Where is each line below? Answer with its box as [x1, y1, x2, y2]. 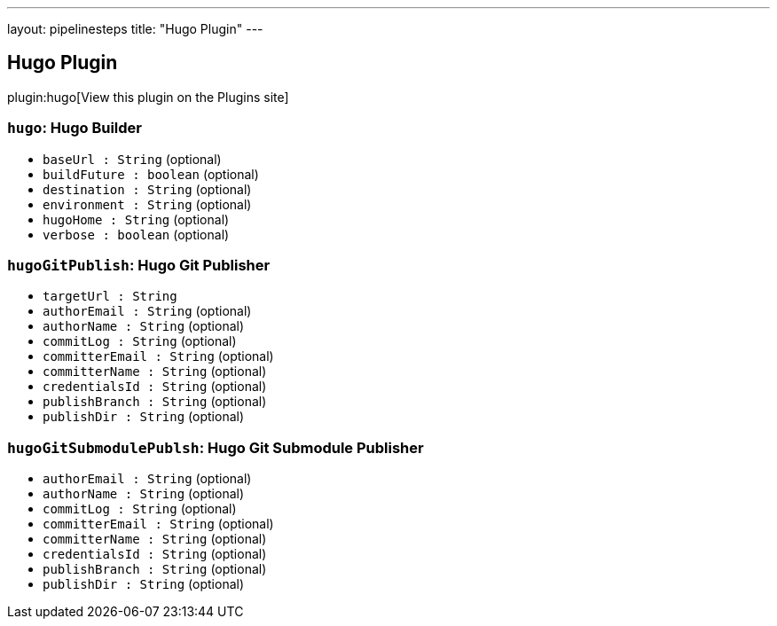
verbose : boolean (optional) [43, 226, 230, 242]
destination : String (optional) [43, 181, 252, 197]
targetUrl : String [43, 289, 177, 304]
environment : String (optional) [43, 196, 252, 212]
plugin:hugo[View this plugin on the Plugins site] [7, 89, 289, 105]
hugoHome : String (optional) [43, 211, 230, 227]
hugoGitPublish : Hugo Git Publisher [7, 255, 271, 274]
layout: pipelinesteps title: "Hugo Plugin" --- [7, 21, 263, 36]
